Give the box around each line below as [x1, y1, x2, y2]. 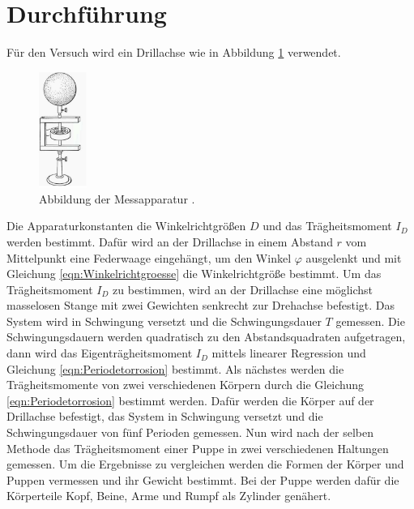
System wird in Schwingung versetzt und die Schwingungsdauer [6, 312, 322, 329]
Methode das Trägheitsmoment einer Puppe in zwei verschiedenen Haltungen [6, 439, 389, 456]
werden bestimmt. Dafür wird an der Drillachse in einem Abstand [6, 233, 333, 250]
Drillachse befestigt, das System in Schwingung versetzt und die [6, 408, 323, 425]
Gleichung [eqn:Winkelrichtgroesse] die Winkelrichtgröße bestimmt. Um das [6, 265, 382, 282]
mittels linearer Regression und [211, 344, 366, 361]
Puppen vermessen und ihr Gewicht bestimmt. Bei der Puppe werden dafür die [6, 471, 399, 488]
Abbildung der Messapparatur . [39, 190, 195, 207]
